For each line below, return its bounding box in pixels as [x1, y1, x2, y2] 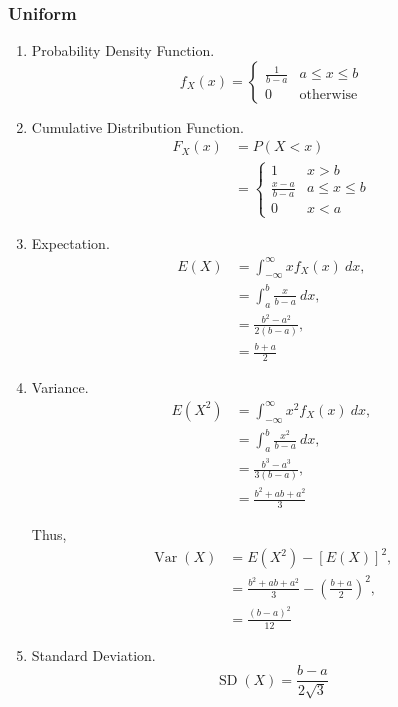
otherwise [299, 88, 358, 102]
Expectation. [31, 233, 110, 254]
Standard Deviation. [31, 644, 156, 665]
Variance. [31, 377, 89, 398]
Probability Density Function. [31, 40, 215, 61]
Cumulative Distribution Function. [31, 116, 244, 137]
